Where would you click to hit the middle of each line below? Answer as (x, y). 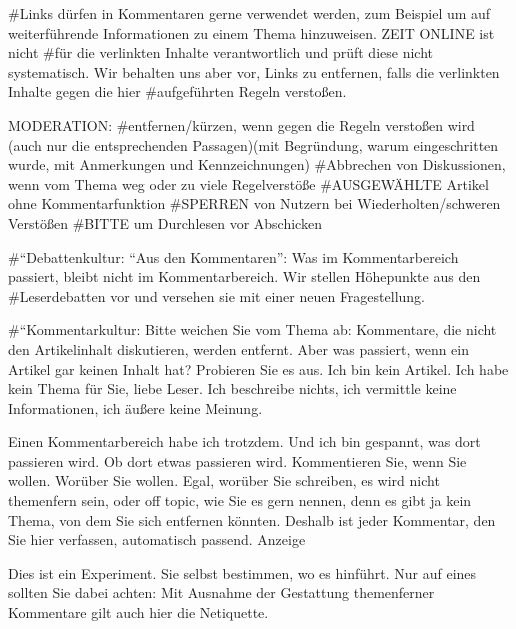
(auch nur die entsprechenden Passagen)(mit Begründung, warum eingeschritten (253, 144)
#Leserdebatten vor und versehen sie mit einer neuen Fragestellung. (216, 295)
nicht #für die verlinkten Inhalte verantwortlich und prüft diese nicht (220, 52)
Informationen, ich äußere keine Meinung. (135, 407)
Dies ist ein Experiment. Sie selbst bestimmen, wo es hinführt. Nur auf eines (242, 572)
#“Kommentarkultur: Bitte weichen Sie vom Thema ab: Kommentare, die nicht (252, 329)
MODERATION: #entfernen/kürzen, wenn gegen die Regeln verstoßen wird (241, 124)
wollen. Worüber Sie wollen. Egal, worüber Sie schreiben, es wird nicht (224, 480)
